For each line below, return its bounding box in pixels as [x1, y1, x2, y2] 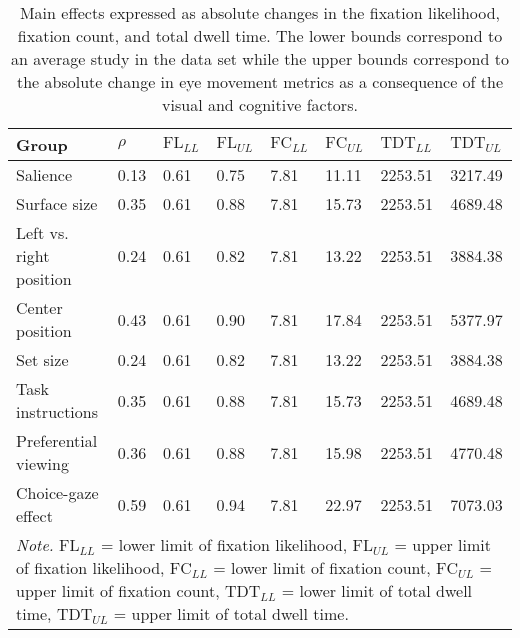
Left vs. [16, 221, 69, 244]
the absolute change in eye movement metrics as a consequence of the [16, 70, 504, 93]
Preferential [16, 429, 98, 452]
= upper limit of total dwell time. [113, 602, 349, 625]
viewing [16, 452, 69, 475]
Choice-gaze [16, 481, 99, 504]
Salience [16, 163, 73, 186]
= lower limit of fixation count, [213, 556, 431, 579]
